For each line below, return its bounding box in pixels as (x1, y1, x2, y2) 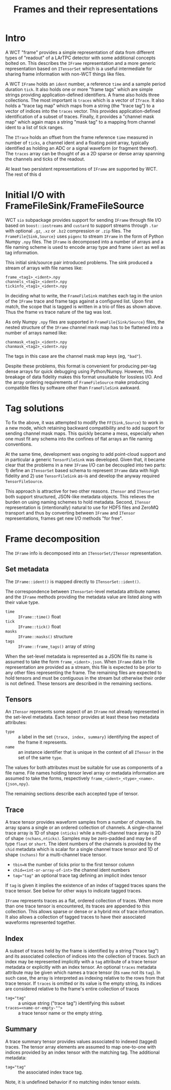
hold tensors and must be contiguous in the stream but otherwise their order (5, 675, 166, 681)
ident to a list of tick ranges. (5, 124, 64, 130)
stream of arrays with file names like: (5, 265, 83, 271)
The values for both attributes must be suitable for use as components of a (5, 764, 163, 771)
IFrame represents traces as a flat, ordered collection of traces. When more (5, 898, 163, 904)
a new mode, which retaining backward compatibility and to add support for (5, 425, 165, 431)
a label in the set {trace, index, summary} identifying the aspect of (18, 734, 159, 740)
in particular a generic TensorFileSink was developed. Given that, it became (5, 456, 165, 462)
